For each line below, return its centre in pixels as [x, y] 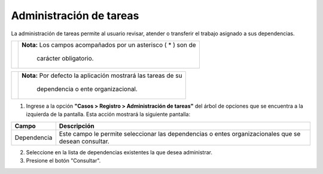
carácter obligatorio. [65, 58]
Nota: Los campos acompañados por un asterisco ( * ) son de [109, 45]
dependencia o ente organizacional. [87, 88]
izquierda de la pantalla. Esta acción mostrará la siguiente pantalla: [108, 114]
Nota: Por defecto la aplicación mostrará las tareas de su [102, 75]
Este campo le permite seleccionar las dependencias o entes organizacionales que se [180, 133]
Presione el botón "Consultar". [63, 161]
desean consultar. [84, 141]
